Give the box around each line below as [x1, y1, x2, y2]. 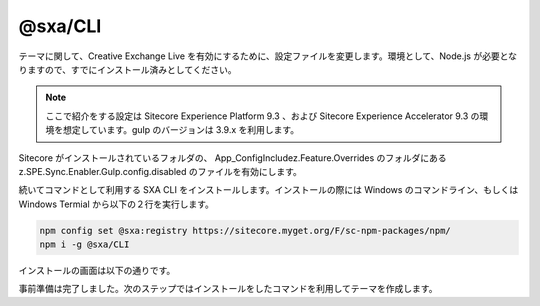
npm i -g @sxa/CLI [39, 239, 130, 250]
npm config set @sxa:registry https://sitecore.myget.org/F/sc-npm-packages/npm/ [39, 225, 452, 236]
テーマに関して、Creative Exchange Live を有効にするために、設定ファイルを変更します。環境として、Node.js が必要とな [18, 50, 518, 62]
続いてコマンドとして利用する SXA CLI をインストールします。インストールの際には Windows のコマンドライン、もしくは [18, 184, 519, 196]
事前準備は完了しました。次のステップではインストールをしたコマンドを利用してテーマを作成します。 [18, 283, 438, 295]
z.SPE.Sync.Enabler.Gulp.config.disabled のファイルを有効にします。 [18, 165, 302, 177]
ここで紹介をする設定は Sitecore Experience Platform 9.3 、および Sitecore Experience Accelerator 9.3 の [45, 110, 480, 122]
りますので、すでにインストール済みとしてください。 [18, 63, 237, 75]
